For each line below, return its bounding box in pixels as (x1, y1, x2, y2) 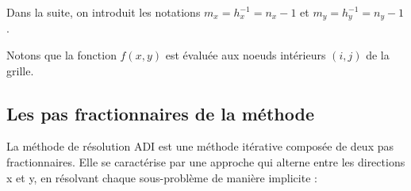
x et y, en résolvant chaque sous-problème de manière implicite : (6, 169, 317, 185)
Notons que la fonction (6, 47, 117, 63)
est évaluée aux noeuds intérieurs (165, 47, 326, 63)
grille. (6, 62, 34, 78)
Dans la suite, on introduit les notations (6, 4, 201, 20)
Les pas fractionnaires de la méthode (6, 101, 314, 125)
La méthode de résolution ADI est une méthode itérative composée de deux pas (6, 138, 394, 155)
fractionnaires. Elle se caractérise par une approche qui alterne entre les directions (6, 154, 405, 170)
